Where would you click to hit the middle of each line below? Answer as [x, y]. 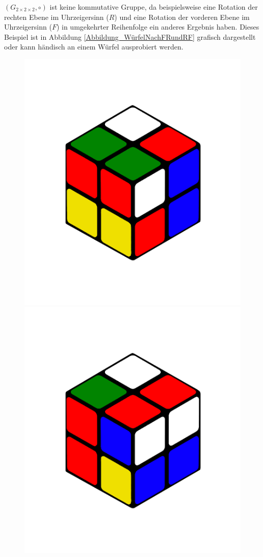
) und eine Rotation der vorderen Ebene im [182, 17]
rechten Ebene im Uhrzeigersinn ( [57, 17]
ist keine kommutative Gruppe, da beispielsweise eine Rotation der [154, 7]
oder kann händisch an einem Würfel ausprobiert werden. [94, 47]
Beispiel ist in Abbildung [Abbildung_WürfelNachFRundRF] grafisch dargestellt [130, 36]
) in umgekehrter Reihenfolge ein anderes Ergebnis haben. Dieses [158, 27]
